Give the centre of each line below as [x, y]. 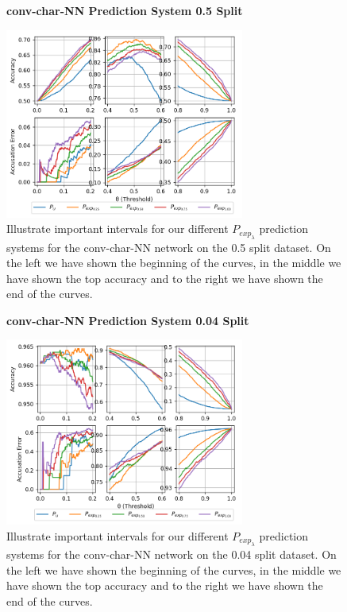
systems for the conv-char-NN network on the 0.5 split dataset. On [169, 247]
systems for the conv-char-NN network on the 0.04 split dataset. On [172, 554]
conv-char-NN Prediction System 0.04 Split [128, 320]
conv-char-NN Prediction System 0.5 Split [125, 10]
